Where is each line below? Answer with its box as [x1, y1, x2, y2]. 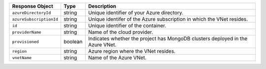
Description [88, 3, 117, 9]
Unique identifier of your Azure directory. [88, 9, 184, 16]
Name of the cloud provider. [88, 29, 153, 35]
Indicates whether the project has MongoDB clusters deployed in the [88, 35, 248, 42]
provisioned [12, 39, 39, 44]
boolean [63, 38, 83, 45]
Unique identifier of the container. [88, 22, 166, 29]
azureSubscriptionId [12, 16, 59, 22]
